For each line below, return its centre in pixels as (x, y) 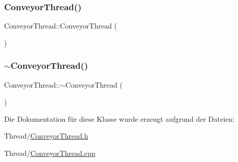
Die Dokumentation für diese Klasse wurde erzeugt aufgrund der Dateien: (119, 118)
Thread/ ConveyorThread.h (46, 136)
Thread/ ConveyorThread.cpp (50, 153)
